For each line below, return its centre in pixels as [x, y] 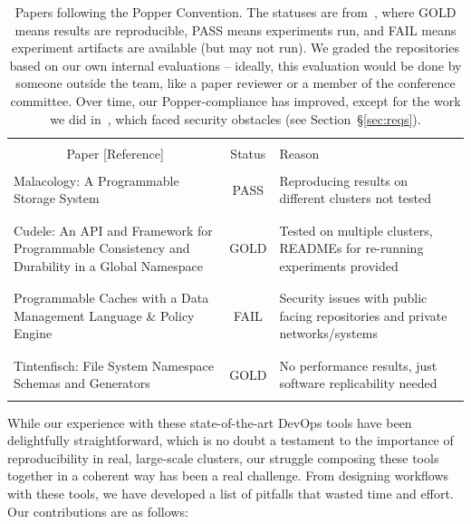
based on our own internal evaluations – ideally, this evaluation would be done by [235, 65]
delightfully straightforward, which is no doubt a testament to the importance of [231, 440]
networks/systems [328, 333]
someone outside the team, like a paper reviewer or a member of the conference [235, 83]
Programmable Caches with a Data [111, 298]
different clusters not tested [356, 198]
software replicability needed [358, 383]
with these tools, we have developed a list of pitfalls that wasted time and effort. [231, 494]
